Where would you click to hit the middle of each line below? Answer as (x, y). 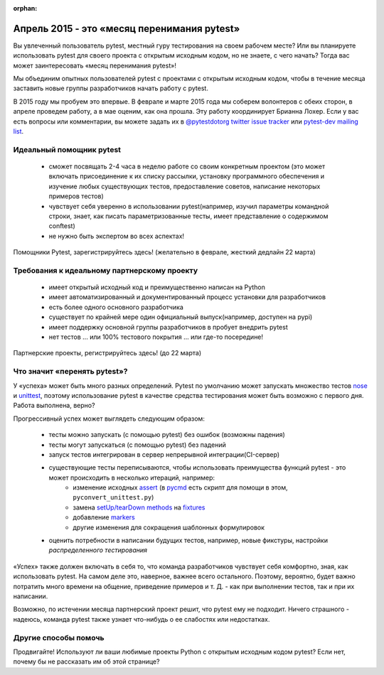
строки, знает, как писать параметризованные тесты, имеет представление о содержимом (188, 216)
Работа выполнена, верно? (54, 406)
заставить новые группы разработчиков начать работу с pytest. (111, 88)
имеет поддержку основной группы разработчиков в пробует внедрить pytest (168, 327)
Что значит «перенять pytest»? (70, 372)
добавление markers (104, 517)
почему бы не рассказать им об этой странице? (86, 661)
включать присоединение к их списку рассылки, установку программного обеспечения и (187, 176)
